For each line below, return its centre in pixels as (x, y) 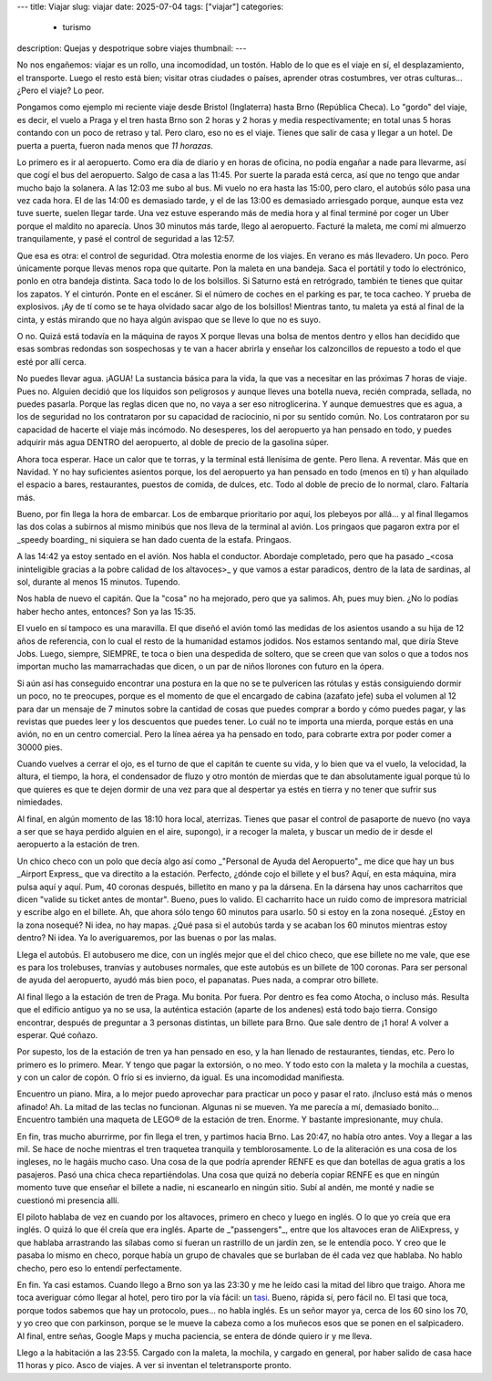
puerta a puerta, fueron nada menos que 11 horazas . (115, 145)
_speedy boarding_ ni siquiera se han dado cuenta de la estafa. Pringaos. (154, 539)
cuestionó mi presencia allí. (68, 1200)
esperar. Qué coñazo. (57, 1034)
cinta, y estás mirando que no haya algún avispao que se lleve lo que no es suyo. (169, 319)
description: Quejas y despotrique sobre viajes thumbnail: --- (132, 48)
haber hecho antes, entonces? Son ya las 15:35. (106, 611)
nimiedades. (40, 802)
